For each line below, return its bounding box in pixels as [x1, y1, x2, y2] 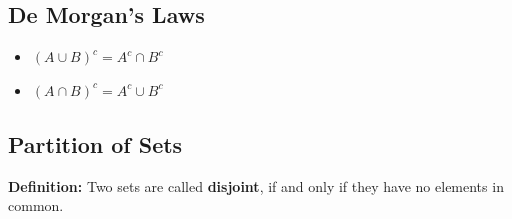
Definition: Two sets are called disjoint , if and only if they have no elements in [8, 175, 504, 196]
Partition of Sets [8, 128, 183, 159]
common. [8, 195, 64, 216]
